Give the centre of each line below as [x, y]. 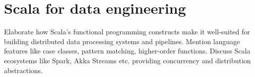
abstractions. [23, 70]
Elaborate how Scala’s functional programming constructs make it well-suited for [127, 32]
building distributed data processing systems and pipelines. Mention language [122, 41]
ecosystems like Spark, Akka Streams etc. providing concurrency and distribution [127, 60]
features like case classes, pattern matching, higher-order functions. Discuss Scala [127, 51]
